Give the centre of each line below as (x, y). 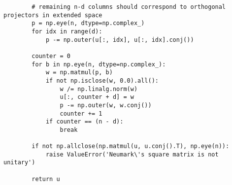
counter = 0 (51, 56)
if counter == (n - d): (84, 122)
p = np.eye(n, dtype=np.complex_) (88, 23)
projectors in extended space (53, 15)
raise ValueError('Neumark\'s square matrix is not (132, 154)
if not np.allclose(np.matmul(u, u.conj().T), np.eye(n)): (131, 146)
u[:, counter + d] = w (97, 97)
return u (46, 179)
